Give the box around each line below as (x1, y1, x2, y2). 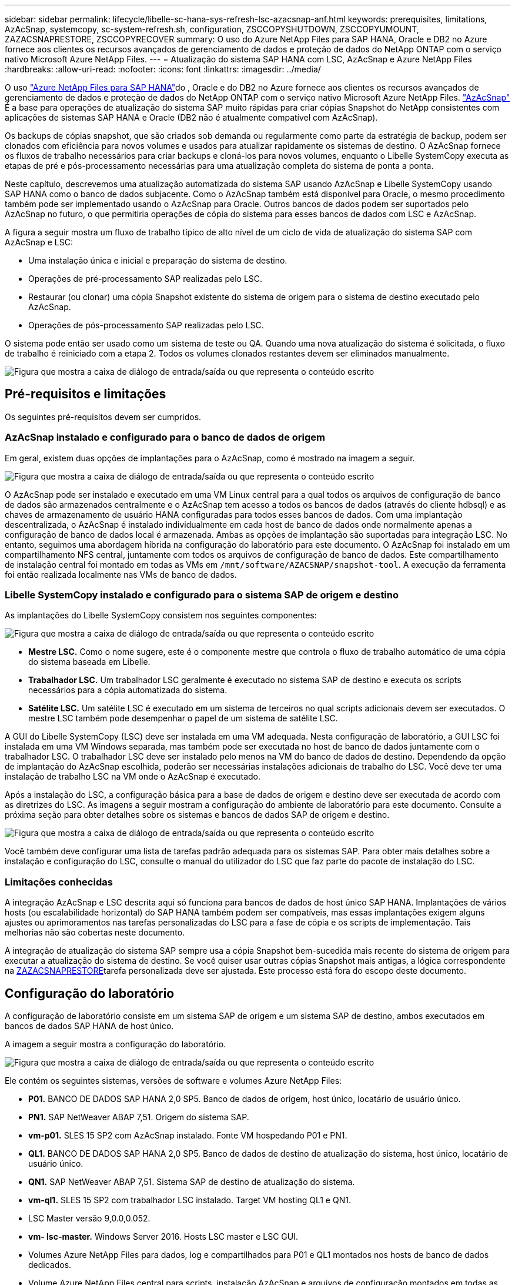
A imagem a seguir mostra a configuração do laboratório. (5, 1038, 226, 1049)
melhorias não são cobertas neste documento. (5, 927, 185, 938)
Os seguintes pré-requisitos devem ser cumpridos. (5, 411, 202, 422)
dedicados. (28, 1259, 72, 1270)
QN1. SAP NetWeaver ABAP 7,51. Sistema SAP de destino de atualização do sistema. (28, 1176, 355, 1187)
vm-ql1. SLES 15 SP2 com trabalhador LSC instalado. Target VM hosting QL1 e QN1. (28, 1194, 351, 1205)
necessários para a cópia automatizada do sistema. (28, 685, 228, 695)
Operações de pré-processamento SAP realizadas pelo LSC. (28, 274, 263, 284)
